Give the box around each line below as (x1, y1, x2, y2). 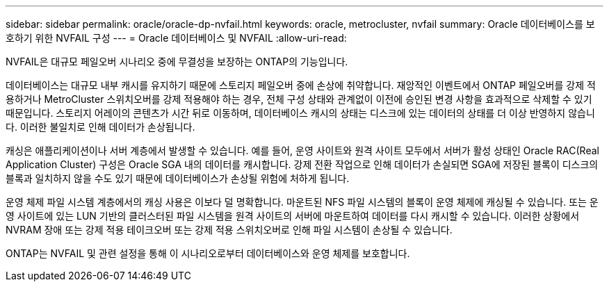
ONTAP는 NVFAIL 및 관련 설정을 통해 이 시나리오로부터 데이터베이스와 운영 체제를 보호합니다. (6, 247, 410, 259)
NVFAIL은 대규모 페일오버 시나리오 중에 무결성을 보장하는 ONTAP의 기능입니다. (6, 56, 348, 67)
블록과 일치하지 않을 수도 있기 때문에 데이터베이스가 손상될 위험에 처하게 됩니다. (6, 172, 350, 184)
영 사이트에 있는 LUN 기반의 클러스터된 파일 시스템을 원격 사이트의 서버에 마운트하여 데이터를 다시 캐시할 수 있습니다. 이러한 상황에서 (6, 210, 580, 222)
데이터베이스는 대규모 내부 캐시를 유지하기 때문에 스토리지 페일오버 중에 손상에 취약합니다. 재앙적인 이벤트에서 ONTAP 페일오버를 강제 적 (6, 79, 596, 91)
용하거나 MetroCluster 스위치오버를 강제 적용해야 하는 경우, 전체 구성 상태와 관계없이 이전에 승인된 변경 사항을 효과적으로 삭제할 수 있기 (6, 93, 592, 105)
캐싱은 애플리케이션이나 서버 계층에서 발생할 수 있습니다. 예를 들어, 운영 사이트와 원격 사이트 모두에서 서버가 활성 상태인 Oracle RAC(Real (6, 145, 599, 156)
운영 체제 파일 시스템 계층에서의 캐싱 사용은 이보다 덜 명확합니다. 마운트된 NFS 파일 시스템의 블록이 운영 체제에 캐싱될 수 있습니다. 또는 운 (6, 196, 599, 208)
